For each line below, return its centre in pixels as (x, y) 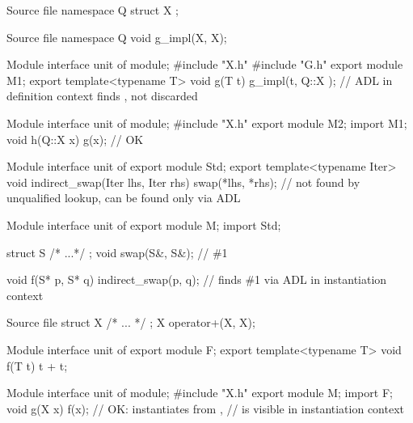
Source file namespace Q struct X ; (93, 10)
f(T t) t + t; (37, 365)
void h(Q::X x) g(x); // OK (75, 139)
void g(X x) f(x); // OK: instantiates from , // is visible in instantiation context (206, 408)
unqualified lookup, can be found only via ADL (124, 198)
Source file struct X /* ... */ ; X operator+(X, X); (131, 322)
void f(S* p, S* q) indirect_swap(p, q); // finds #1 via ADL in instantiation (197, 279)
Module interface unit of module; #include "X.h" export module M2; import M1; (207, 123)
